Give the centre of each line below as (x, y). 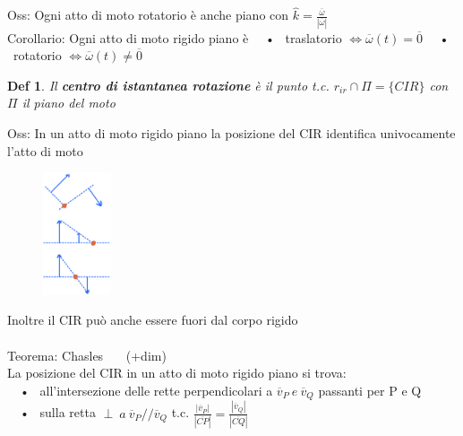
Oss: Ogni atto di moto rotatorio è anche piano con (148, 15)
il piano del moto (69, 103)
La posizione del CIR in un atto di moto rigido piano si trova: (177, 373)
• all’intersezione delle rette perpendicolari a (146, 390)
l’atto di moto (45, 150)
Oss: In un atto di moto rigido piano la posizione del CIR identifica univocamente (231, 132)
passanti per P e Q (370, 390)
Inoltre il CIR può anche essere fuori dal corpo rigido (153, 320)
